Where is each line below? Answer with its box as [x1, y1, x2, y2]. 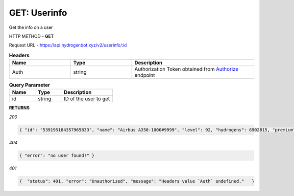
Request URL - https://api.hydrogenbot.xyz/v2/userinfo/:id [9, 42, 127, 48]
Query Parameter [9, 82, 50, 88]
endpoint [134, 72, 155, 79]
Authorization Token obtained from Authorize [134, 66, 239, 73]
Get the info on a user [9, 24, 53, 30]
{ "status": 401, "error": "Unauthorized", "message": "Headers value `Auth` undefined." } [19, 178, 255, 184]
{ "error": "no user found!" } [19, 152, 95, 158]
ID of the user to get [64, 95, 110, 102]
